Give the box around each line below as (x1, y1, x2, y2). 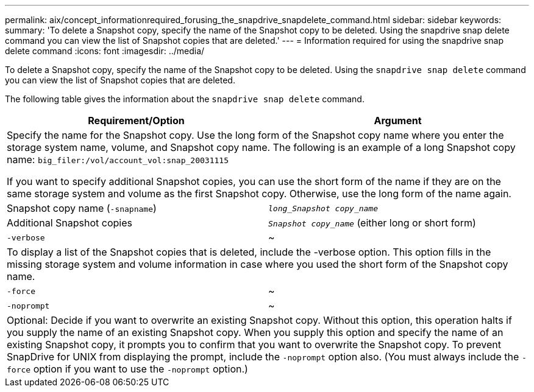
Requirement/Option (88, 114, 185, 127)
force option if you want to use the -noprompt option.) (7, 363, 248, 375)
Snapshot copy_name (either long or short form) (268, 217, 476, 229)
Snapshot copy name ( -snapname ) (7, 202, 157, 214)
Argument (374, 114, 422, 127)
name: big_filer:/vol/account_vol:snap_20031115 (7, 153, 229, 166)
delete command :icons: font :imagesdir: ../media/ (5, 46, 205, 56)
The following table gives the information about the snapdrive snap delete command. (5, 94, 365, 104)
